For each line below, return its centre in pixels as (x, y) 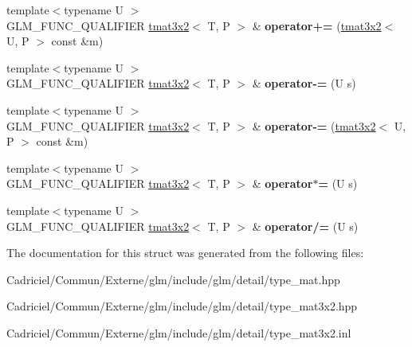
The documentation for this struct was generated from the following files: (185, 253)
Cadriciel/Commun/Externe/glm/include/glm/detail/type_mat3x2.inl (179, 332)
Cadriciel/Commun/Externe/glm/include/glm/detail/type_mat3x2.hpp (182, 306)
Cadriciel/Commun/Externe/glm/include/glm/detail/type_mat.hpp (173, 279)
